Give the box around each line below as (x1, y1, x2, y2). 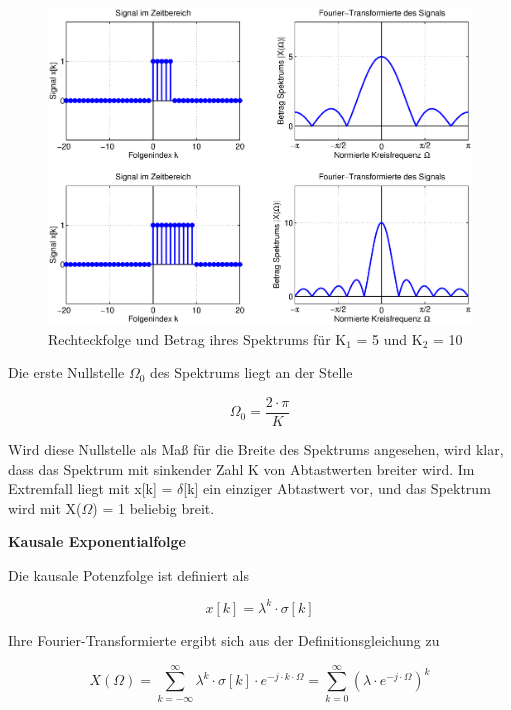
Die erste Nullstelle (8, 362, 125, 383)
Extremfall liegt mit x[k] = (8, 478, 173, 499)
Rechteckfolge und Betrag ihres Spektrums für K (48, 328, 347, 349)
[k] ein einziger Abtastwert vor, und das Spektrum (183, 478, 491, 499)
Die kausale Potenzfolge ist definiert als (8, 564, 249, 585)
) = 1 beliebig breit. (92, 497, 215, 518)
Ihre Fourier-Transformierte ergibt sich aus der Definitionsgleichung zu (8, 629, 440, 650)
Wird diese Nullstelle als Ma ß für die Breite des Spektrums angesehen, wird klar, (8, 438, 504, 459)
